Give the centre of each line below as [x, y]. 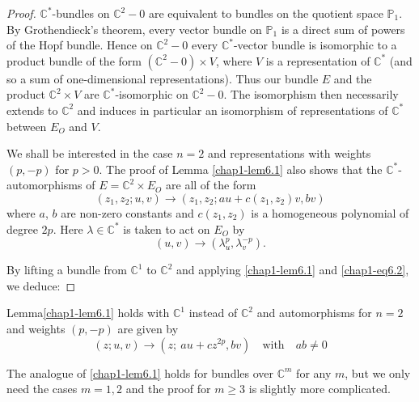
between [27, 126]
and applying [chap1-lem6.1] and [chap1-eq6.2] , [292, 270]
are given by [148, 328]
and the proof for [168, 389]
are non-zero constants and [127, 212]
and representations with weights [289, 153]
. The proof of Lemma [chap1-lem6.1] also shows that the [241, 169]
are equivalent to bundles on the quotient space [266, 13]
